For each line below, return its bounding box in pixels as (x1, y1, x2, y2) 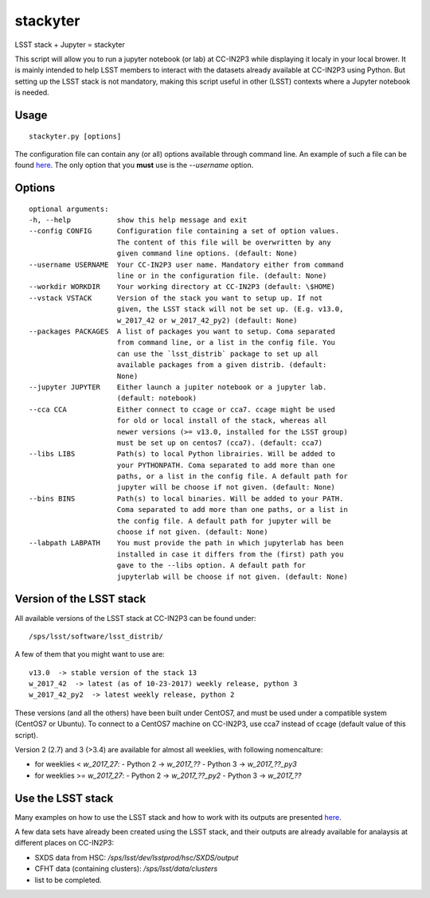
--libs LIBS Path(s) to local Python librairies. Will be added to (29, 450, 336, 459)
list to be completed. (34, 875, 103, 884)
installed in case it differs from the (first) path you (116, 549, 344, 559)
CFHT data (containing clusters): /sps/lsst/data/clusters (34, 864, 218, 873)
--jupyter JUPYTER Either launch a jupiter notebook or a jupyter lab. (29, 382, 327, 392)
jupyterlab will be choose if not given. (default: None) (116, 572, 348, 581)
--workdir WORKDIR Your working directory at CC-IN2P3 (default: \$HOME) (29, 283, 336, 291)
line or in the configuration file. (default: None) (116, 271, 327, 280)
